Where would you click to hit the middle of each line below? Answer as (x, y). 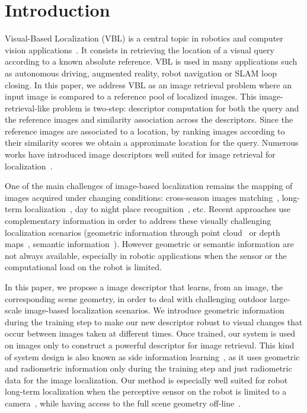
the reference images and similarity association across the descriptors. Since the (149, 119)
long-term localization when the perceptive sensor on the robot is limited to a (146, 391)
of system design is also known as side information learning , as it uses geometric (152, 356)
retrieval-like (27, 108)
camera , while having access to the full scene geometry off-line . (123, 403)
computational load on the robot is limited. (83, 267)
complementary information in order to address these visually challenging (138, 221)
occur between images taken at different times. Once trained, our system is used (150, 333)
